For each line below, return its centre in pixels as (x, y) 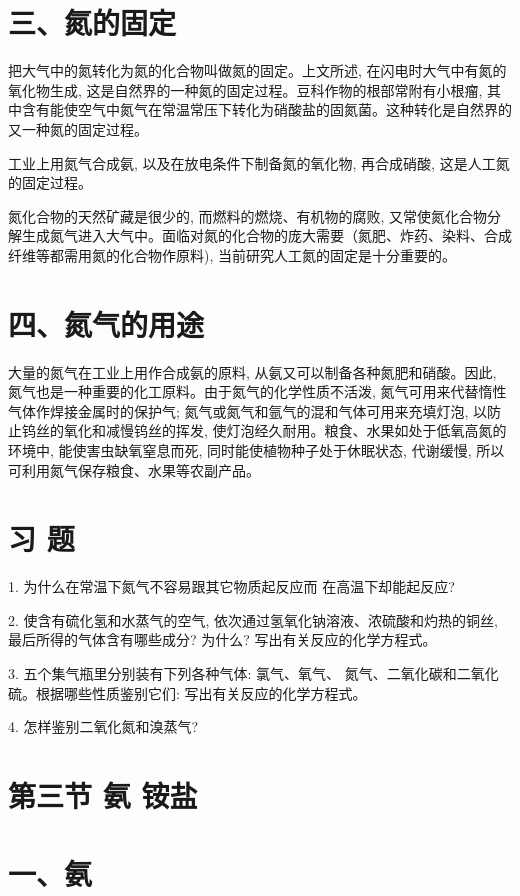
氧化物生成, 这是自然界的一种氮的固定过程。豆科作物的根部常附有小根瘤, (245, 89)
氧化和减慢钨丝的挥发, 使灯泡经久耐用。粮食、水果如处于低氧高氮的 (285, 430)
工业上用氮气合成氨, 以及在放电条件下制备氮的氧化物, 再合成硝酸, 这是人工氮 (259, 162)
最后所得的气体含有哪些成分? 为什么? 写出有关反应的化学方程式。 (222, 639)
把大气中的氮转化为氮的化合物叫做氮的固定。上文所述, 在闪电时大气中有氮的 (257, 70)
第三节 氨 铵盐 (103, 795)
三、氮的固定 (92, 22)
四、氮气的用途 (106, 323)
